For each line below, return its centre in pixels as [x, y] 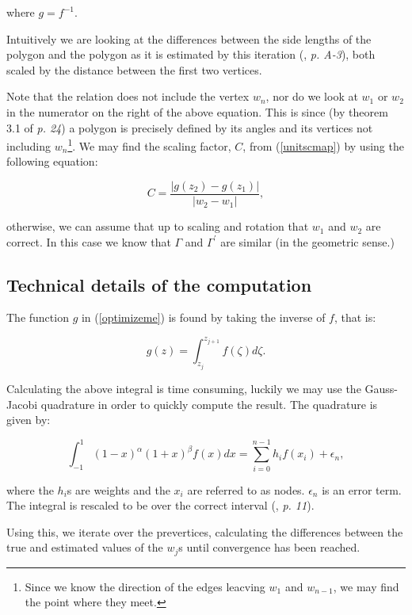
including [29, 145]
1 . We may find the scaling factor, [149, 145]
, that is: [355, 317]
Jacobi [22, 404]
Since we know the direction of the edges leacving [145, 586]
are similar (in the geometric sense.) [307, 241]
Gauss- [381, 388]
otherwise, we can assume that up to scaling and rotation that [158, 226]
